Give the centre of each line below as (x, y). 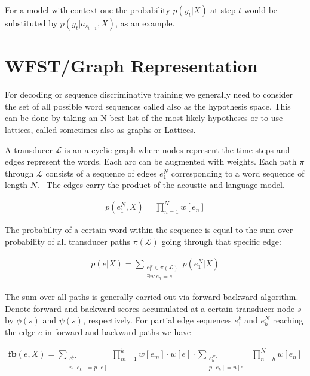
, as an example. (145, 23)
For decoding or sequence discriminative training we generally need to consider (149, 94)
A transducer (29, 149)
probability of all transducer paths (67, 241)
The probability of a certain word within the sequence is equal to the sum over (149, 230)
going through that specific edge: (221, 241)
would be (261, 10)
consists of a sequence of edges (101, 173)
